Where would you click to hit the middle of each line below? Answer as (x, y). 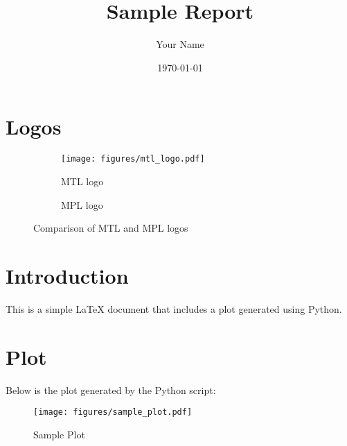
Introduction (67, 275)
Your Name (180, 44)
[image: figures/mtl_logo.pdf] (133, 159)
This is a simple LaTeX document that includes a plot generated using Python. (174, 308)
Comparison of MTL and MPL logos (111, 228)
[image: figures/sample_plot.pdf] (113, 412)
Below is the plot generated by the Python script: (111, 389)
